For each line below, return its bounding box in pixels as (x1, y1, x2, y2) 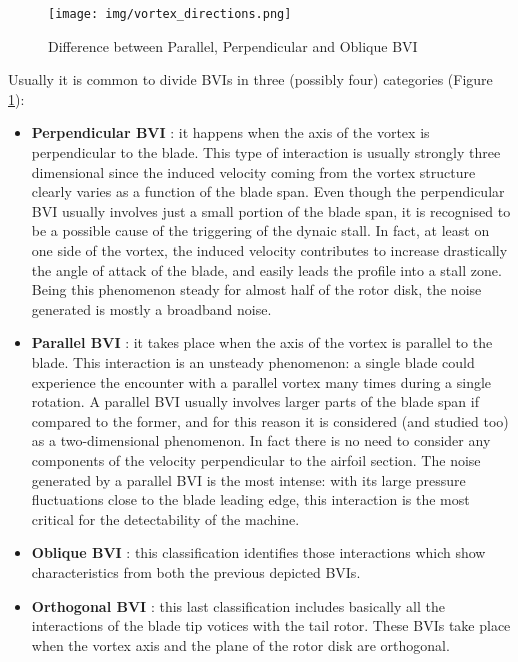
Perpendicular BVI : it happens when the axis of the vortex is (31, 122, 430, 143)
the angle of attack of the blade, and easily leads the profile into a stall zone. (31, 259, 502, 280)
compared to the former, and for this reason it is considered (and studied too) (31, 410, 509, 431)
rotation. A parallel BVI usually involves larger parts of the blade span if (31, 391, 479, 412)
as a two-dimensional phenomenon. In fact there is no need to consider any (31, 430, 491, 451)
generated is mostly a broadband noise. (31, 298, 272, 319)
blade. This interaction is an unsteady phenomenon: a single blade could (31, 351, 475, 372)
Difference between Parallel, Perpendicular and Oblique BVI (48, 35, 418, 56)
